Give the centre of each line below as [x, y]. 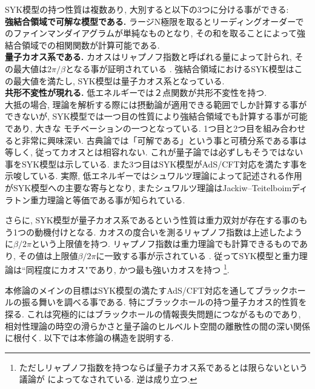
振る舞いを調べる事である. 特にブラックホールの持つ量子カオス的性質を [164, 302]
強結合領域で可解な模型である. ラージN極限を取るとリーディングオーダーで [154, 21]
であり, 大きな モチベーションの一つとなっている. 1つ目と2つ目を [134, 128]
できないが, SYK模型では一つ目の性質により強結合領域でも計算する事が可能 [156, 116]
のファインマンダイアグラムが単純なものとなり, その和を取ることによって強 [155, 33]
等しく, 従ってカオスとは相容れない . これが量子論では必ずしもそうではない [154, 152]
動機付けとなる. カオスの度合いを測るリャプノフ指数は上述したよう [168, 232]
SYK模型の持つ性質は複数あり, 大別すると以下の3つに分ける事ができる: [147, 9]
